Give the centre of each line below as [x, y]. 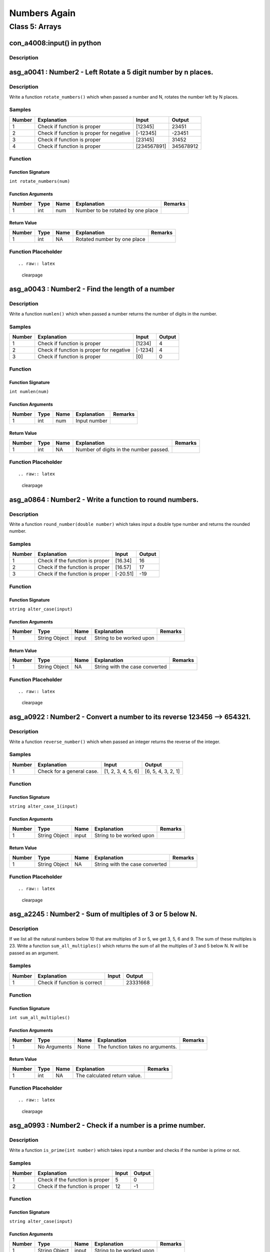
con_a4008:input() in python [55, 43]
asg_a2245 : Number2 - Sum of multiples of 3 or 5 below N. [103, 914]
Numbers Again [42, 13]
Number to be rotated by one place [117, 210]
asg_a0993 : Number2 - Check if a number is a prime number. [107, 1126]
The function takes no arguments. [137, 1047]
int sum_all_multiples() [39, 1018]
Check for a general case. [68, 771]
